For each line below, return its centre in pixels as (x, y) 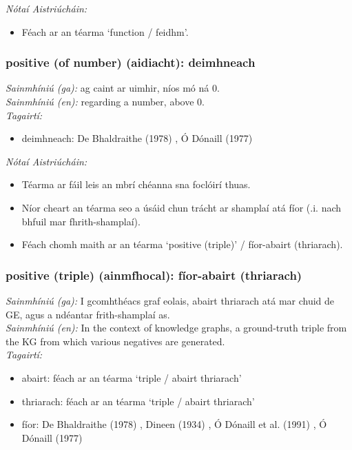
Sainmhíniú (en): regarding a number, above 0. (105, 101)
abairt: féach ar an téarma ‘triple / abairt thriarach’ (132, 377)
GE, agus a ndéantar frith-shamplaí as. (88, 314)
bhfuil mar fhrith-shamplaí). (81, 221)
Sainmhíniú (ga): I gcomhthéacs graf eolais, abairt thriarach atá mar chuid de (170, 300)
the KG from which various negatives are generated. (115, 341)
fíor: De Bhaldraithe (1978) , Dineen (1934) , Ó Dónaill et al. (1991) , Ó (174, 424)
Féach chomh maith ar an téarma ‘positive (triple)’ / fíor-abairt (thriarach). (182, 244)
